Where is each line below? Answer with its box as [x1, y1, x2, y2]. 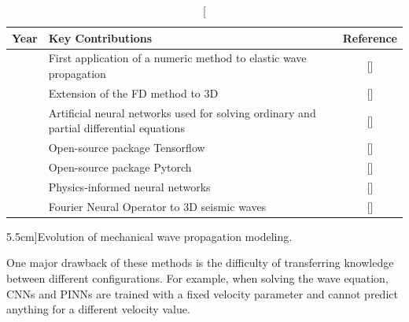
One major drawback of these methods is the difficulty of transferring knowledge [6, 254, 394, 271]
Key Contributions [48, 29, 153, 46]
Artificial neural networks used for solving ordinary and [48, 104, 316, 120]
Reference [342, 29, 397, 46]
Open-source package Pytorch [48, 159, 192, 175]
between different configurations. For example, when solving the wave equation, [6, 269, 389, 286]
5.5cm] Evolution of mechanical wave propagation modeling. [6, 228, 293, 244]
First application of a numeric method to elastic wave [48, 50, 307, 66]
